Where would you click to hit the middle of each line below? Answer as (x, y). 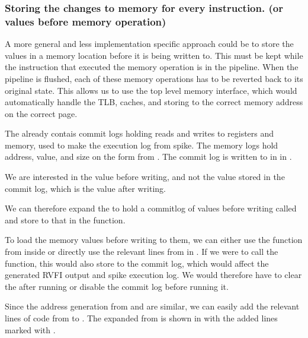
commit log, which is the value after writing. (85, 188)
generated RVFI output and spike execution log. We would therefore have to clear (153, 275)
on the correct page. (41, 113)
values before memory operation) (86, 21)
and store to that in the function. (65, 219)
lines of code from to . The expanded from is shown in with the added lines (141, 318)
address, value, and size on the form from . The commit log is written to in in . (148, 157)
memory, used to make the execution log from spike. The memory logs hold (142, 145)
